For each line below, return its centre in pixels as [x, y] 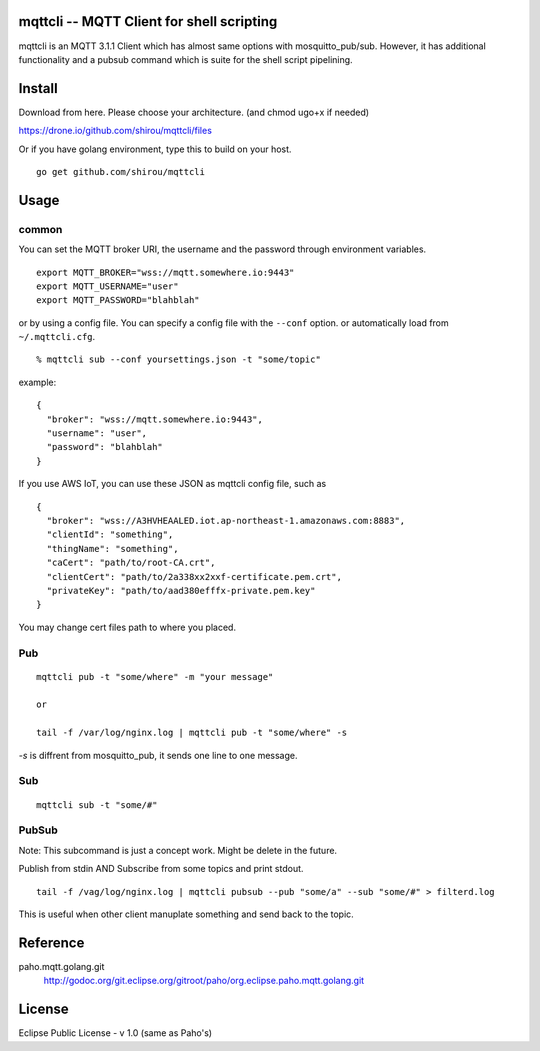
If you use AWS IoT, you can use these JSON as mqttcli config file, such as [172, 484]
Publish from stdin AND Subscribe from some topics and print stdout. [161, 869]
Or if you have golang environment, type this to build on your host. [155, 149]
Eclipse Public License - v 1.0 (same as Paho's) [115, 1033]
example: [37, 382]
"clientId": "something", [110, 534]
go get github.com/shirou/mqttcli [120, 171]
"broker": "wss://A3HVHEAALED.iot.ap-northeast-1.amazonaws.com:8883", [226, 520]
